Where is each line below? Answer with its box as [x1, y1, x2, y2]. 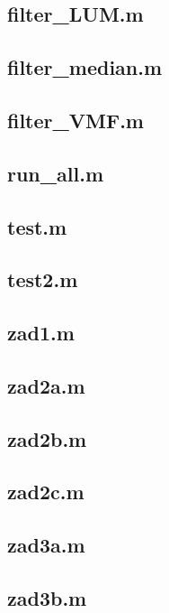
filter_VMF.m [7, 106, 144, 134]
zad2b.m [7, 424, 87, 452]
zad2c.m [7, 478, 84, 506]
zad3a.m [7, 531, 85, 559]
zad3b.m [7, 583, 87, 611]
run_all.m [7, 159, 103, 187]
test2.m [7, 265, 78, 293]
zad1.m [7, 319, 75, 347]
